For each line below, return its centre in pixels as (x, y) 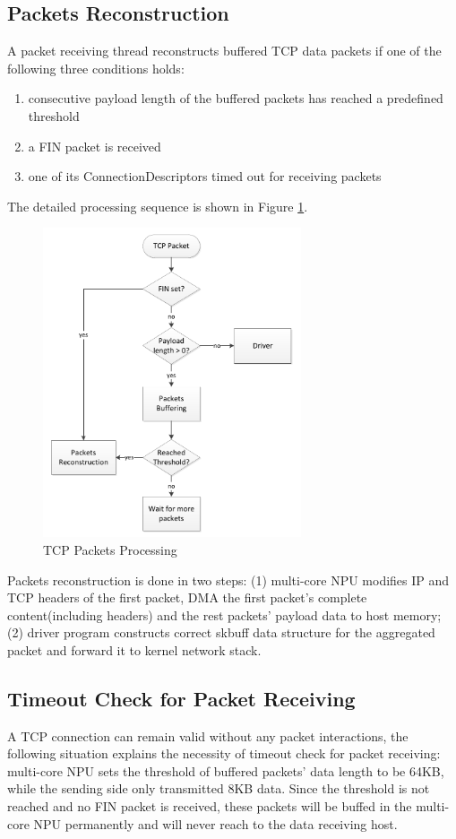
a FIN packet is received (95, 146)
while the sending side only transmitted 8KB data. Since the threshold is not (219, 788)
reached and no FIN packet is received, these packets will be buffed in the (210, 806)
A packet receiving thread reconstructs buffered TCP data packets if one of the (224, 51)
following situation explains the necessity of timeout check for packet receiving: (224, 753)
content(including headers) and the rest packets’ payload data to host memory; (224, 614)
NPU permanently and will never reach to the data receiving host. (215, 823)
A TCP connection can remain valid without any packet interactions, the (208, 735)
